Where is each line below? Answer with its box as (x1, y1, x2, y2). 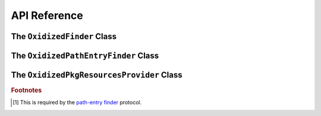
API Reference (11, 9, 83, 22)
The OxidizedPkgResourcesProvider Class (11, 70, 182, 80)
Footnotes (11, 86, 42, 95)
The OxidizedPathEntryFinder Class (11, 50, 159, 60)
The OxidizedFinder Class (11, 31, 117, 41)
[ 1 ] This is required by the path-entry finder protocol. (12, 99, 142, 106)
